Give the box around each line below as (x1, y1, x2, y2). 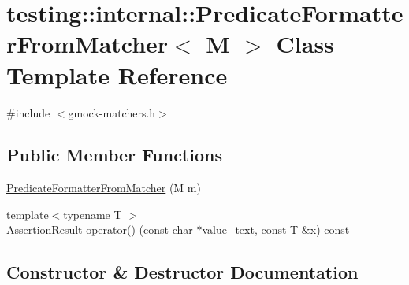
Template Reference (6, 58, 228, 91)
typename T (63, 205, 122, 222)
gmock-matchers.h (68, 104, 156, 120)
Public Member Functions (6, 142, 222, 167)
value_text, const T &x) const (202, 221, 350, 238)
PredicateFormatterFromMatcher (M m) (6, 180, 201, 196)
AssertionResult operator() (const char (6, 221, 193, 238)
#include (6, 104, 50, 120)
